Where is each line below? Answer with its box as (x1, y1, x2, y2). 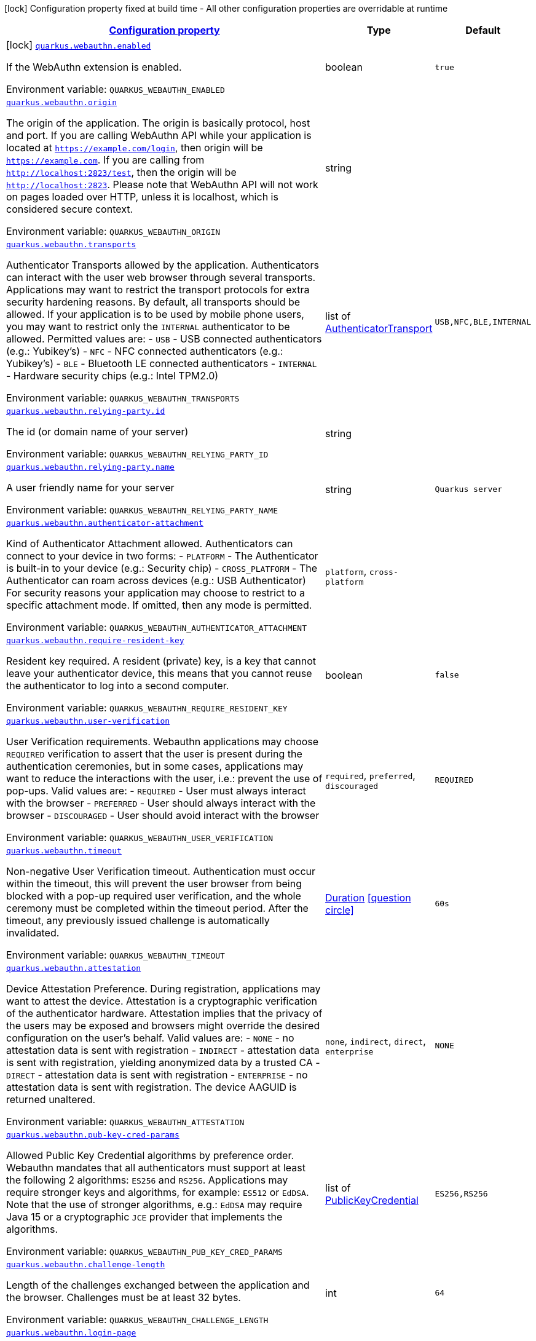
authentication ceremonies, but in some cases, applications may (6, 760, 304, 772)
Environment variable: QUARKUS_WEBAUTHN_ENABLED (6, 83, 225, 95)
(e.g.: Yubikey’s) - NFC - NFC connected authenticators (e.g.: (6, 345, 283, 357)
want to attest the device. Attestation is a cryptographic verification (6, 995, 317, 1007)
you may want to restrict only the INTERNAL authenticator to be (6, 320, 290, 333)
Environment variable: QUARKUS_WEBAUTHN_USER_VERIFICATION (6, 831, 274, 844)
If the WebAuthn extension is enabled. (6, 61, 182, 73)
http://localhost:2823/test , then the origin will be (6, 166, 237, 178)
